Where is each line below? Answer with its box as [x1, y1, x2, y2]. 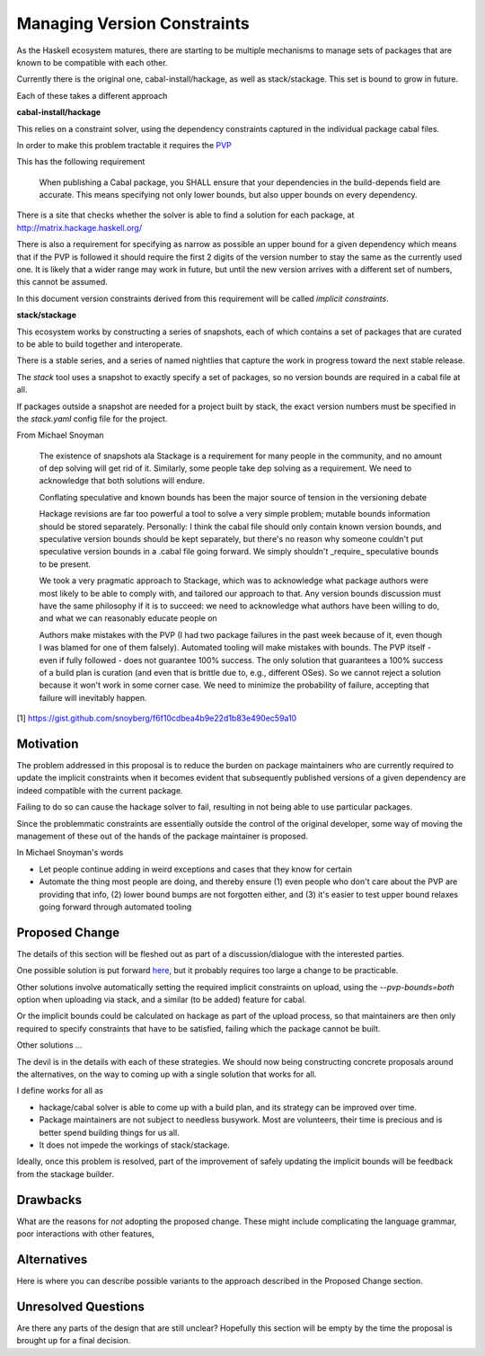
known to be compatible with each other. [16, 57, 168, 67]
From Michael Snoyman [16, 430, 104, 440]
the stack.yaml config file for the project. [16, 413, 168, 424]
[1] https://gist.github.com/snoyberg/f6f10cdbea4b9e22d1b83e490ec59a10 [16, 713, 297, 723]
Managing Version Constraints [16, 13, 251, 33]
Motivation [16, 736, 79, 751]
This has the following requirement [16, 156, 145, 167]
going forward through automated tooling [39, 901, 192, 912]
